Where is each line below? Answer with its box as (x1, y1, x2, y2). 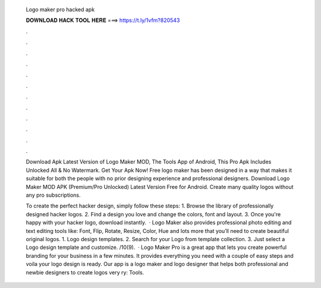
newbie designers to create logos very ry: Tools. (26, 268, 144, 276)
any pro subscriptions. (26, 191, 81, 199)
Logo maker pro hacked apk (26, 6, 95, 13)
